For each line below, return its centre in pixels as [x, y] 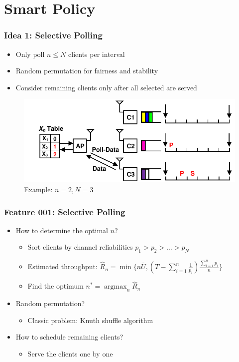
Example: [38, 189]
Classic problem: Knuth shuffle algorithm [90, 320]
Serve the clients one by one [70, 353]
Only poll [30, 54]
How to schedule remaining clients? [69, 337]
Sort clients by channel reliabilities [80, 247]
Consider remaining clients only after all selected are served [106, 87]
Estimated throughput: [62, 266]
